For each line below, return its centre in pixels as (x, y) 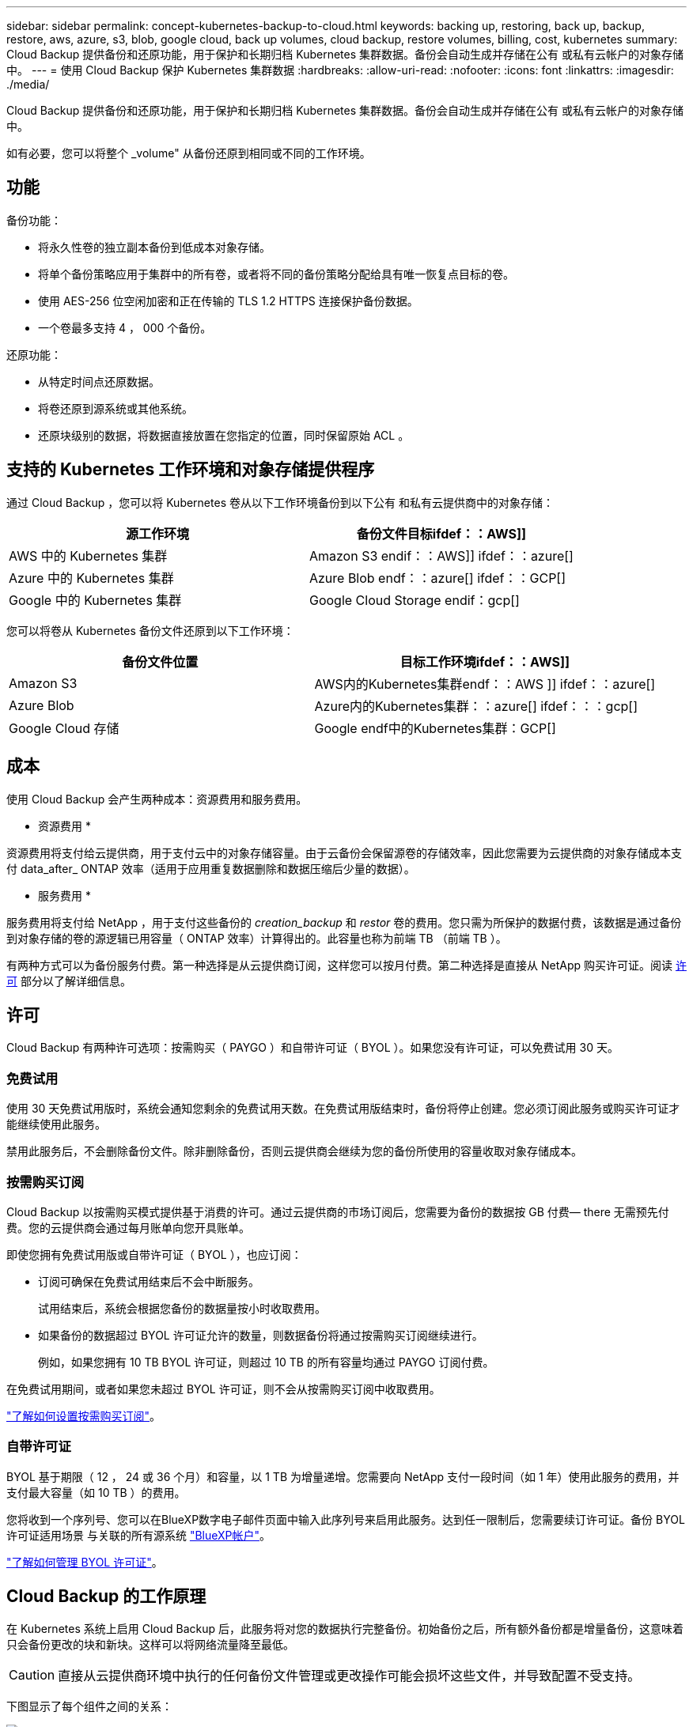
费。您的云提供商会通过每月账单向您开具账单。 (128, 1227)
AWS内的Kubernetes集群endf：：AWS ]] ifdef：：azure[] (485, 684)
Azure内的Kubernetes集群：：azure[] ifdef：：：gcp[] (476, 706)
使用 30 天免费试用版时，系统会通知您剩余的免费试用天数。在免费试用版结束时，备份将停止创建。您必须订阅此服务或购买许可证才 (343, 1109)
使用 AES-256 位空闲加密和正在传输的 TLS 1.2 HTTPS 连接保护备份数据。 (228, 300)
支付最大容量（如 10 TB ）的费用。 (96, 1492)
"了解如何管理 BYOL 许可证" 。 (85, 1562)
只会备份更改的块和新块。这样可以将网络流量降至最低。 (150, 1645)
